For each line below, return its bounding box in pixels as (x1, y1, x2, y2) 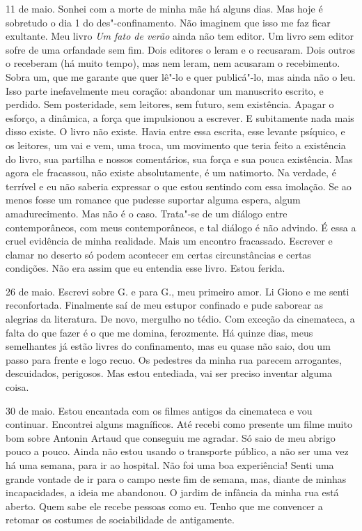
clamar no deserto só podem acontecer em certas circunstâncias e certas (6, 247, 311, 261)
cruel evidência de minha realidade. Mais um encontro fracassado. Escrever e (6, 233, 333, 248)
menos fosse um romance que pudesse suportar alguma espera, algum (6, 192, 301, 207)
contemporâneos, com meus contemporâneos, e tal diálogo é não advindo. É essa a (6, 220, 356, 234)
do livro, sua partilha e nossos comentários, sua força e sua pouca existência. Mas (6, 151, 353, 166)
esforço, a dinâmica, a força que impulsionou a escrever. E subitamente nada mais (6, 110, 354, 125)
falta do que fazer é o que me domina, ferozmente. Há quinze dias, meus (6, 325, 313, 339)
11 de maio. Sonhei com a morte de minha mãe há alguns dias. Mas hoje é (6, 1, 323, 15)
